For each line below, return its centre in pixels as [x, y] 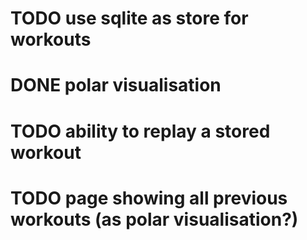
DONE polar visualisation [116, 85]
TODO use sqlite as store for [129, 18]
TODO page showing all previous [149, 198]
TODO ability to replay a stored [140, 131]
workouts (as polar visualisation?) [154, 219]
